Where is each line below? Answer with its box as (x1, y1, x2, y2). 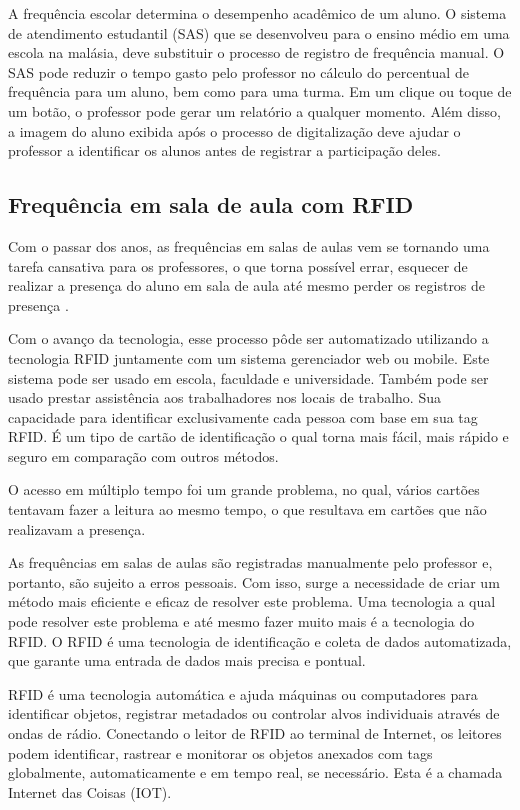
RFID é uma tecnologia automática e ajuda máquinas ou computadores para (8, 683, 478, 704)
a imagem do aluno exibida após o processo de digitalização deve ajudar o (8, 120, 461, 141)
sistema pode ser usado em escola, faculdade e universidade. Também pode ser (8, 367, 489, 388)
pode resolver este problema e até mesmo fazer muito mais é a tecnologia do (8, 611, 475, 632)
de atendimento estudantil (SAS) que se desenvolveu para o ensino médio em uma (8, 22, 510, 43)
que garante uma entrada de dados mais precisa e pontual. (8, 650, 366, 671)
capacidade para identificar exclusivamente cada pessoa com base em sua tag (8, 406, 478, 427)
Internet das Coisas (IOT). (8, 781, 172, 802)
